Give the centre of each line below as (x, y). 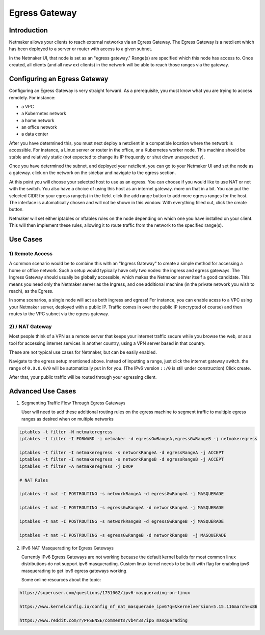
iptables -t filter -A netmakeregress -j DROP (76, 466)
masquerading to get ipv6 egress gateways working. (74, 571)
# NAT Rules (34, 480)
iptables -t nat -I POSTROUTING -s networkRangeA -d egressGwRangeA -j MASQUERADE (122, 494)
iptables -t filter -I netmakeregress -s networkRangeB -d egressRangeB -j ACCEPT (122, 459)
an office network (39, 127)
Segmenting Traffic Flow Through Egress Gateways (73, 403)
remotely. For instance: (32, 97)
